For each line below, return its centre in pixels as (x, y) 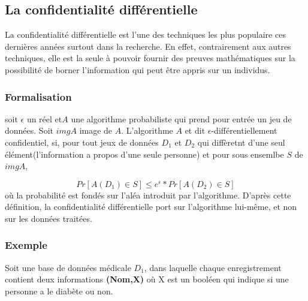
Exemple (26, 245)
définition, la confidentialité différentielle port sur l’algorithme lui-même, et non (151, 207)
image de (96, 130)
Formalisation (38, 96)
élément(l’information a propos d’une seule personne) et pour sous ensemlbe (144, 154)
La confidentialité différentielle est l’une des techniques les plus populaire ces (145, 34)
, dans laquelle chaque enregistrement (213, 267)
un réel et (44, 118)
